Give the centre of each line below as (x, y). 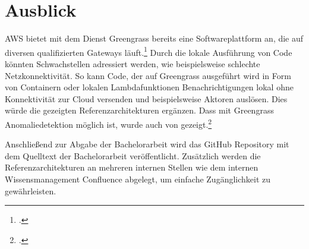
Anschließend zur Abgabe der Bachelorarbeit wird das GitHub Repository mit (147, 144)
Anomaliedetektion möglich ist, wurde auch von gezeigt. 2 (108, 123)
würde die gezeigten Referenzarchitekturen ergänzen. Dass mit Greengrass (139, 110)
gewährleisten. (31, 190)
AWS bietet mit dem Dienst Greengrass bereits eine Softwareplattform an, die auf (154, 38)
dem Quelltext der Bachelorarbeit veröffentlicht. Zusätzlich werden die (133, 155)
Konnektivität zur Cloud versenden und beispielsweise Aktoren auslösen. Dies (146, 98)
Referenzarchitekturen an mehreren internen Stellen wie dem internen (132, 167)
